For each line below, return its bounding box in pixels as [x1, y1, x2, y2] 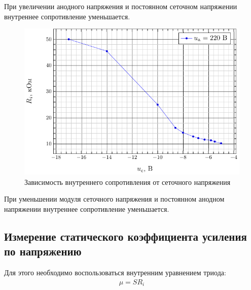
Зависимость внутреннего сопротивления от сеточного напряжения [24, 176, 231, 187]
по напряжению [4, 243, 82, 259]
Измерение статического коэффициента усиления [4, 228, 247, 244]
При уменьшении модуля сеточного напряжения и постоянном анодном [4, 194, 225, 204]
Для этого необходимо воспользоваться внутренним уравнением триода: [4, 267, 226, 277]
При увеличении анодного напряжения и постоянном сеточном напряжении [4, 1, 237, 11]
